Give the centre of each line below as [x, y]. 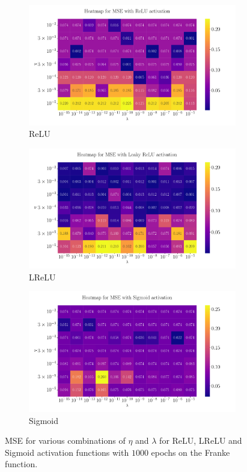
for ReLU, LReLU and [201, 440]
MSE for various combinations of [65, 440]
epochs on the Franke [191, 452]
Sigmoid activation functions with [67, 452]
